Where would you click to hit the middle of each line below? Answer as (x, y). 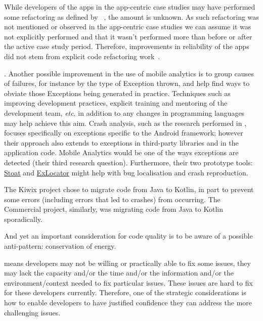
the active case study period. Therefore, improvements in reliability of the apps (127, 46)
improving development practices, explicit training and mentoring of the (116, 103)
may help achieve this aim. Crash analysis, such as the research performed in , (125, 123)
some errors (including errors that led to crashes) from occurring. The (112, 199)
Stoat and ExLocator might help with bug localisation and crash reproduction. (126, 172)
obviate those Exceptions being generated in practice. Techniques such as (117, 93)
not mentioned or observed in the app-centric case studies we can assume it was (128, 27)
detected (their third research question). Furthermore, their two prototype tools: (128, 162)
